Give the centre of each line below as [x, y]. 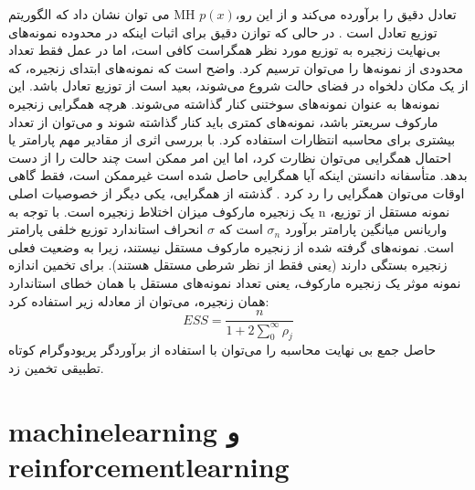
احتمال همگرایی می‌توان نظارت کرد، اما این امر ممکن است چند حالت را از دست [230, 157]
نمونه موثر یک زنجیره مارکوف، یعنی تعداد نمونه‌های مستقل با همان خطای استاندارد [235, 282]
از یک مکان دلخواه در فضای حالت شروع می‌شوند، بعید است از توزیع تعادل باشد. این [238, 85]
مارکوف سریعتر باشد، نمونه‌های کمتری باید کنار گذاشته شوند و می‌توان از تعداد [223, 121]
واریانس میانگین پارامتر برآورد [366, 229]
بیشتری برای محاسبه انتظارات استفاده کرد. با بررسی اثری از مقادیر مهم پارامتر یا [232, 139]
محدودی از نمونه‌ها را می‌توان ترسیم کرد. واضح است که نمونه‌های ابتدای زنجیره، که [236, 67]
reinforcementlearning [149, 466]
